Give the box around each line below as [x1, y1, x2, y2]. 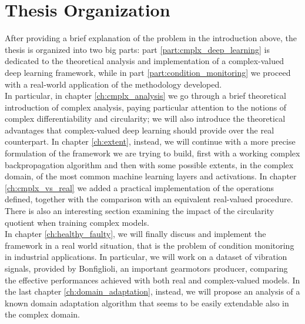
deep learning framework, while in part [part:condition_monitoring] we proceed [5, 66, 291, 78]
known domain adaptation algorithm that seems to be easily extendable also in [5, 296, 289, 309]
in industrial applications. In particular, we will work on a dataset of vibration [5, 250, 287, 263]
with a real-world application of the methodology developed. [5, 78, 222, 90]
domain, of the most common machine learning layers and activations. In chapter [5, 170, 297, 182]
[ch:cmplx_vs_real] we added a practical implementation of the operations [5, 181, 274, 193]
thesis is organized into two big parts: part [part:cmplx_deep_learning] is [5, 43, 270, 55]
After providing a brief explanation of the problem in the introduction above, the [5, 32, 297, 44]
